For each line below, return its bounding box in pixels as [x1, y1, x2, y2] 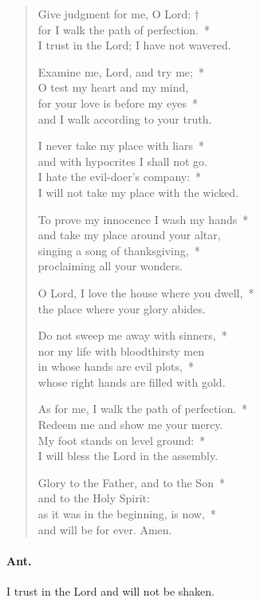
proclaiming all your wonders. [37, 258, 183, 274]
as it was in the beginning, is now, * [37, 506, 216, 522]
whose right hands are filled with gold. [37, 373, 226, 390]
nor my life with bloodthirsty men [37, 342, 205, 359]
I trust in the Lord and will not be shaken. [6, 583, 215, 600]
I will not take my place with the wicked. [37, 183, 238, 200]
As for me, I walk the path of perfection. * [37, 400, 248, 417]
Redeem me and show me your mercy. [37, 416, 223, 433]
